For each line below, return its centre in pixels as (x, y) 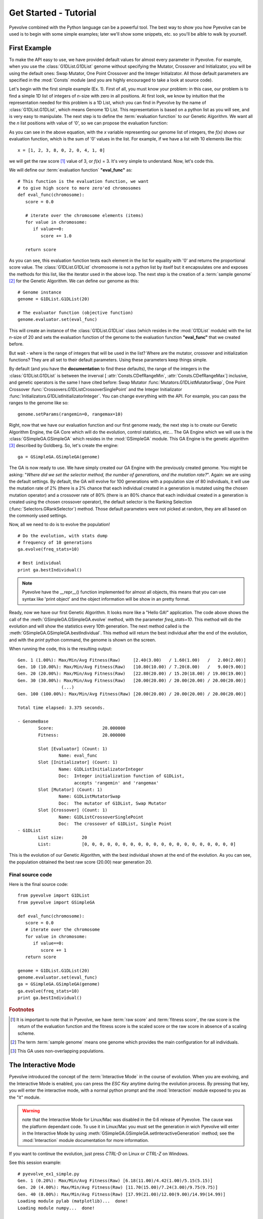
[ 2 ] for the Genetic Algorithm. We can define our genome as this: (74, 281)
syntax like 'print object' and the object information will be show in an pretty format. (106, 599)
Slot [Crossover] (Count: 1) (73, 810)
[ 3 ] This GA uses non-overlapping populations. (57, 1051)
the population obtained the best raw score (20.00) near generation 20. (81, 862)
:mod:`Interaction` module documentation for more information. (85, 1140)
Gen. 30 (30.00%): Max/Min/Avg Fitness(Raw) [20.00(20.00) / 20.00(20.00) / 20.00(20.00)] (132, 680)
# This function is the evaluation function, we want (83, 181)
